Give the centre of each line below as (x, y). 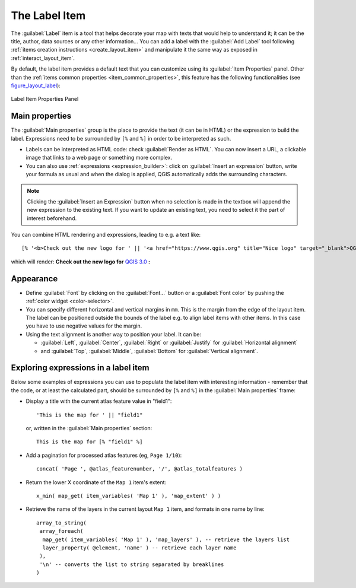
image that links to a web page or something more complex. (99, 158)
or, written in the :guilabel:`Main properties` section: (89, 428)
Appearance (34, 279)
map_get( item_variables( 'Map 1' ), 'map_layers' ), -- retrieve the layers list (166, 539)
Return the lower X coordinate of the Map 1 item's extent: (96, 482)
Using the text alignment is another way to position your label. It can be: (114, 334)
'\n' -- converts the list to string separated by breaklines (132, 564)
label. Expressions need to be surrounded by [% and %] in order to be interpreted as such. (121, 138)
